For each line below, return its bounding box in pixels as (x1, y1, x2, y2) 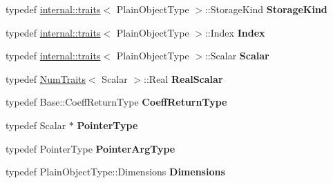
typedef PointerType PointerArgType (6, 141, 175, 155)
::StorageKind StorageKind (204, 2, 327, 16)
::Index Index (204, 25, 265, 39)
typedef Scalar (6, 117, 66, 132)
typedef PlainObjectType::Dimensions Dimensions (6, 164, 225, 179)
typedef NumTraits (6, 71, 86, 86)
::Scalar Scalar (204, 48, 269, 63)
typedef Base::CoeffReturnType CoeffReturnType (6, 95, 227, 109)
